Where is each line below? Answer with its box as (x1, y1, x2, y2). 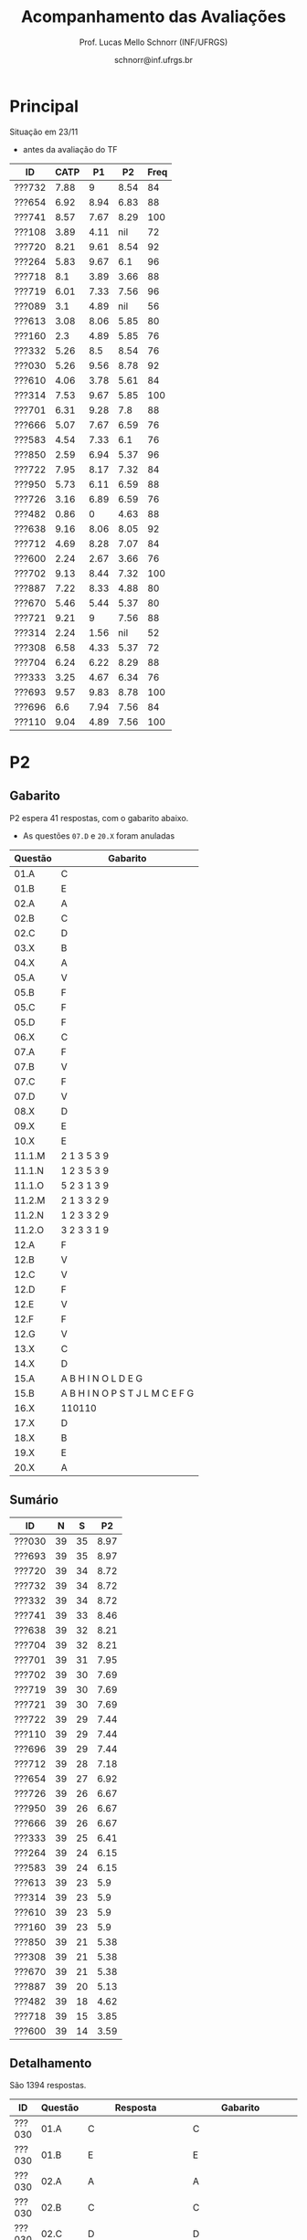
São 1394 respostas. (9, 2080, 87, 2091)
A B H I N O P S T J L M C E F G (60, 1387, 195, 1400)
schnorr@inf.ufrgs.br (113, 54, 194, 65)
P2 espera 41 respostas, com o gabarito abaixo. (9, 812, 189, 823)
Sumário (9, 1492, 59, 1508)
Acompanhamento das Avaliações (21, 6, 286, 27)
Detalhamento (9, 2055, 92, 2071)
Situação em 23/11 (9, 126, 79, 137)
